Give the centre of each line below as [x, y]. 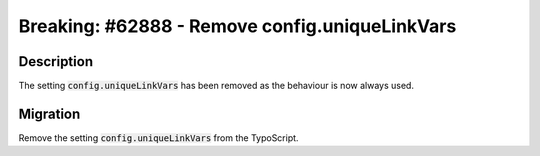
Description [56, 61]
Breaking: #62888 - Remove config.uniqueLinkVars [237, 26]
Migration [49, 113]
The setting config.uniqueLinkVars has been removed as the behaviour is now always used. [216, 86]
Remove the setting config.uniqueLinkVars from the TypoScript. [158, 137]
